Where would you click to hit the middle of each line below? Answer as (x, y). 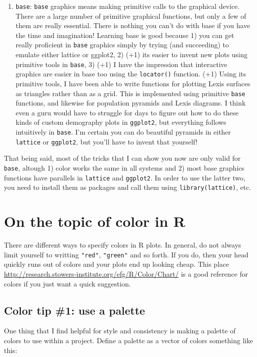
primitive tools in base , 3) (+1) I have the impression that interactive (121, 64)
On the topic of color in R (95, 221)
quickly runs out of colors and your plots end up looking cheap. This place (117, 264)
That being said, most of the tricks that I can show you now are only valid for (122, 158)
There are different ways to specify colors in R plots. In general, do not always (123, 245)
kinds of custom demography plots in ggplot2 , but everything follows (121, 122)
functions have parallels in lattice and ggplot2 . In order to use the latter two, (125, 177)
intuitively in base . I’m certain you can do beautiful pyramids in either (123, 132)
